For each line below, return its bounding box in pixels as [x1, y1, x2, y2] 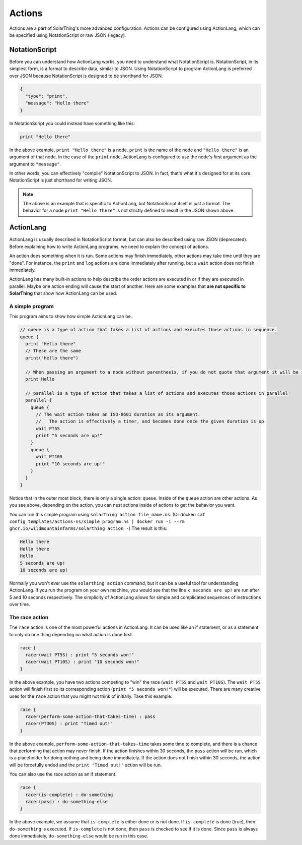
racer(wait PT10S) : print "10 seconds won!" [25, 659, 139, 665]
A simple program [9, 303, 54, 310]
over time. [9, 601, 30, 608]
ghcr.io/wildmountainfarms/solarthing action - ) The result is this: [9, 525, 168, 531]
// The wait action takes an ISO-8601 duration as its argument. [36, 411, 201, 417]
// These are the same [25, 348, 82, 354]
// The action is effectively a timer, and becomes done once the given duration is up [36, 418, 264, 425]
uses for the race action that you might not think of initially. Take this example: [9, 693, 173, 699]
